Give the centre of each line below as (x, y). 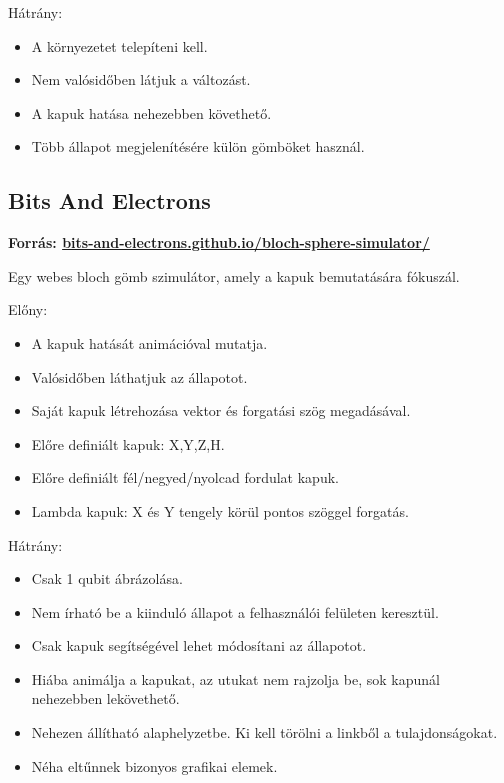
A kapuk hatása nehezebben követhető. (151, 112)
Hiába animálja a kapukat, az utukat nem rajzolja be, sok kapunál (235, 678)
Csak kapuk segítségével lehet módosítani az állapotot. (199, 645)
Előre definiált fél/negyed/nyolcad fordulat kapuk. (185, 477)
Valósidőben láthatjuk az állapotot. (139, 376)
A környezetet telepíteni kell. (119, 45)
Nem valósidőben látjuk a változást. (141, 79)
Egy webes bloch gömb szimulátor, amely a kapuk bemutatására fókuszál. (234, 275)
